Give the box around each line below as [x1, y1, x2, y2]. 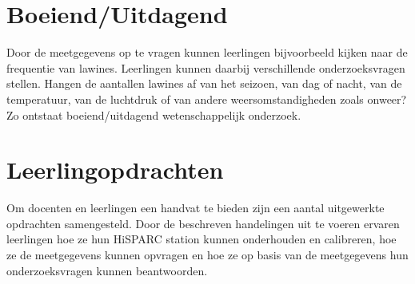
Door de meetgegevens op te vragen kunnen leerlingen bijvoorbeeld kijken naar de [6, 44, 408, 61]
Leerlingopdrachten [6, 153, 224, 186]
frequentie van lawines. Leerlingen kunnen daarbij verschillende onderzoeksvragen [6, 59, 405, 76]
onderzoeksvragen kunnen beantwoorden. [6, 262, 208, 278]
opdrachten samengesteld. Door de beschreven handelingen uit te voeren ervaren [6, 215, 400, 231]
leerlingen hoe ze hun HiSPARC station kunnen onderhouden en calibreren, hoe [6, 231, 397, 247]
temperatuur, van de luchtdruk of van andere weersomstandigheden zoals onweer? [6, 90, 407, 107]
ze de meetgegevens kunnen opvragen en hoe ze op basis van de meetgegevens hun [6, 247, 409, 262]
